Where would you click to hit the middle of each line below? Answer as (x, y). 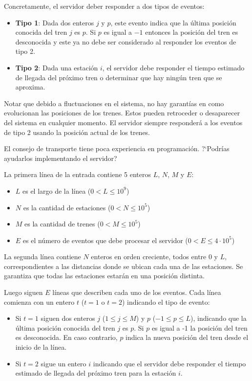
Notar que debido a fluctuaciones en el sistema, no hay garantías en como (114, 103)
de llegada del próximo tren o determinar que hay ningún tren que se (119, 77)
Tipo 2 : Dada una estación (57, 67)
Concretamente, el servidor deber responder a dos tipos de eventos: (104, 6)
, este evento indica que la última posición (173, 22)
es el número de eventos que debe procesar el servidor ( (105, 240)
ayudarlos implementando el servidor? (61, 158)
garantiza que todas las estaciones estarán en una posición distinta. (104, 276)
